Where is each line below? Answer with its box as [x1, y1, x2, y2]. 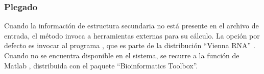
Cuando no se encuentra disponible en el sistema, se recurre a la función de [4, 50, 239, 60]
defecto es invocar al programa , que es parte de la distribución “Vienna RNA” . [4, 40, 255, 51]
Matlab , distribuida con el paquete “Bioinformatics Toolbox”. [4, 60, 198, 70]
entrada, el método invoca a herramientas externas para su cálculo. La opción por [4, 30, 260, 41]
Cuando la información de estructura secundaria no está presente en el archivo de [4, 20, 259, 31]
